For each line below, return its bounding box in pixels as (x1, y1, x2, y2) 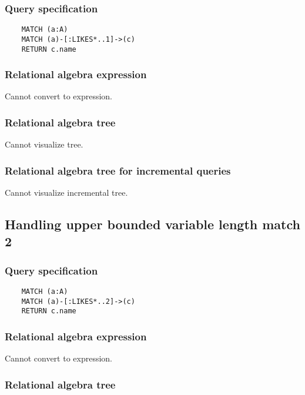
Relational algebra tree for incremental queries (5, 163, 231, 178)
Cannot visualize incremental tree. (5, 186, 128, 199)
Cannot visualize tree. (5, 138, 83, 150)
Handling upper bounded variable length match (5, 215, 300, 233)
